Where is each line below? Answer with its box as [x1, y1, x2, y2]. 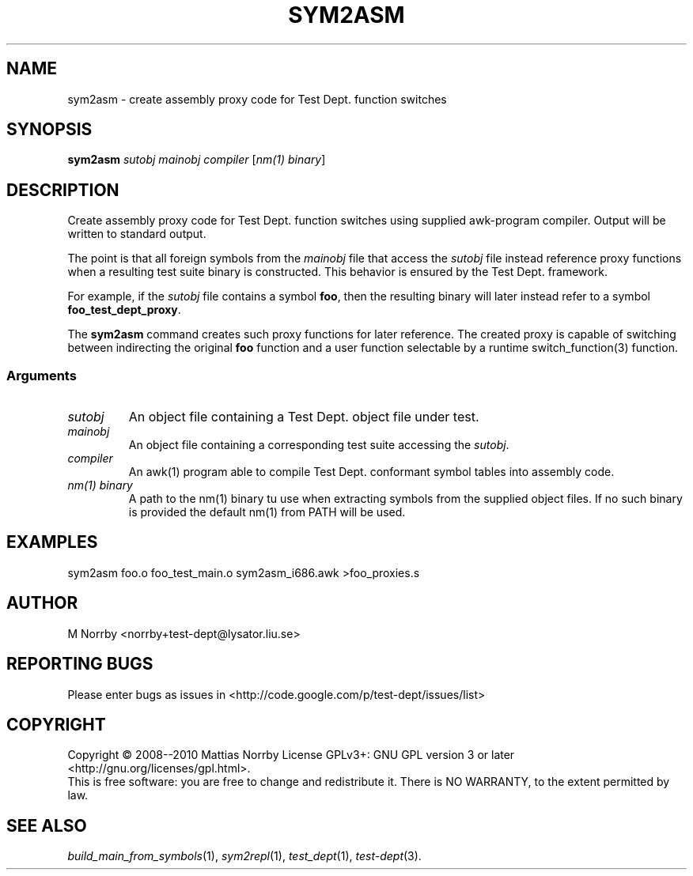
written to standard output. [67, 227, 206, 241]
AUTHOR [6, 593, 78, 614]
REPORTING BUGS [6, 654, 153, 674]
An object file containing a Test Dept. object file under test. [128, 409, 479, 425]
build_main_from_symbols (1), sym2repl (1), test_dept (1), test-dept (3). [67, 849, 422, 863]
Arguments [6, 367, 77, 383]
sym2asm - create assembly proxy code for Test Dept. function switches [67, 92, 447, 106]
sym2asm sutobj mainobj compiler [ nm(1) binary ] [67, 153, 326, 167]
